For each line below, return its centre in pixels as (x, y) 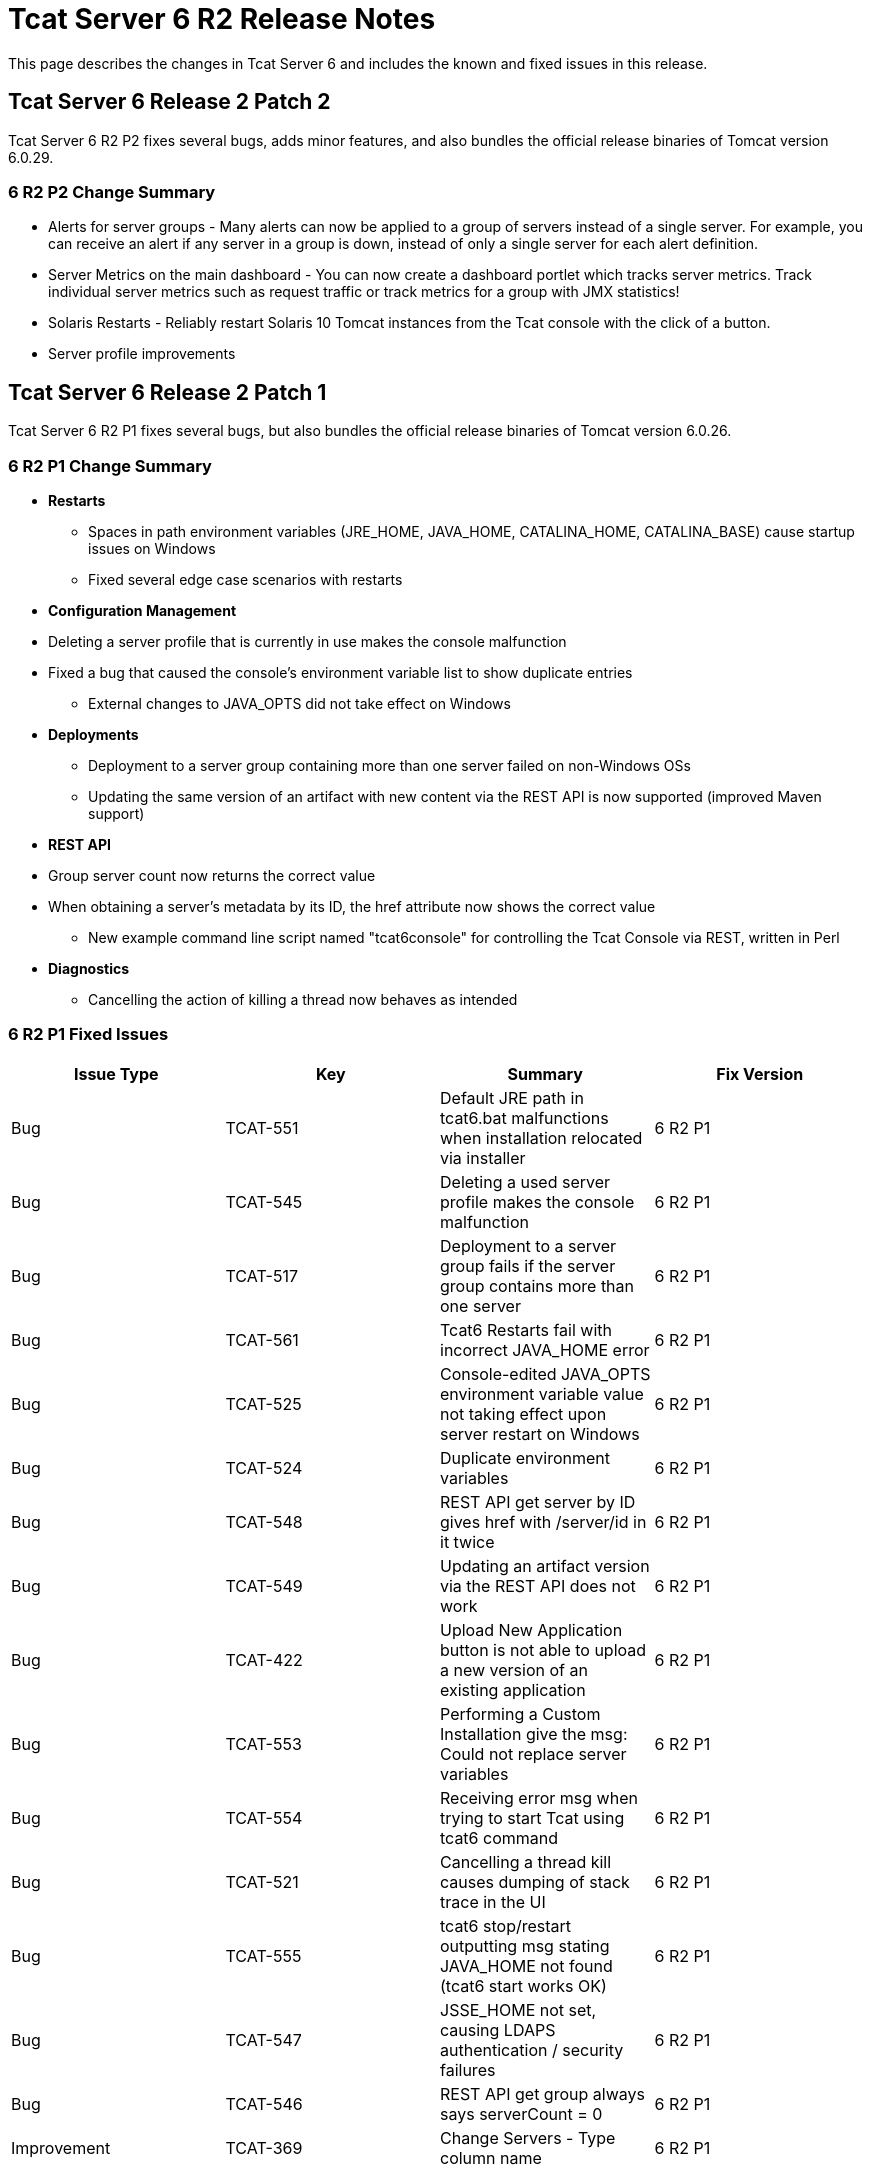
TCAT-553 (263, 1743)
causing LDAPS (498, 2029)
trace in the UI (493, 1901)
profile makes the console (537, 1201)
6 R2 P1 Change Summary (110, 465)
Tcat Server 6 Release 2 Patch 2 (169, 102)
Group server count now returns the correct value (212, 875)
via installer (483, 1157)
